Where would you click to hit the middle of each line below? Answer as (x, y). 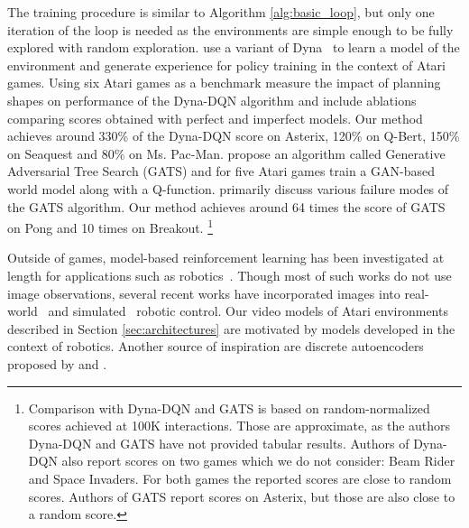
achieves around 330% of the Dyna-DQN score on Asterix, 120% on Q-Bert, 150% (234, 136)
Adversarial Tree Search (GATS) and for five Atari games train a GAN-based (221, 171)
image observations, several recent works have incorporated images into (204, 293)
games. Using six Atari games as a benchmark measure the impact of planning (224, 83)
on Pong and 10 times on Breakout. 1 (110, 226)
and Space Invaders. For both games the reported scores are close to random (240, 478)
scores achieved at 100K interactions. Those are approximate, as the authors (239, 426)
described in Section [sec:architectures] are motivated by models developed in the (231, 328)
